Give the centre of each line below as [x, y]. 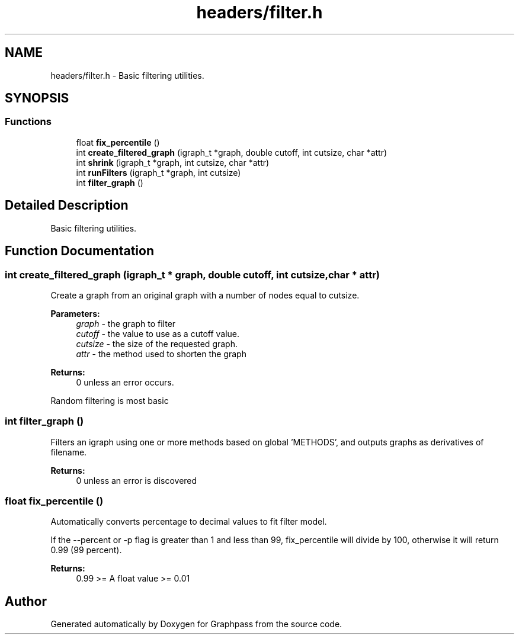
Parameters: [75, 313]
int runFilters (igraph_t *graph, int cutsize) [158, 172]
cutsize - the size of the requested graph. [157, 343]
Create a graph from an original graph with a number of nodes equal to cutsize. [205, 295]
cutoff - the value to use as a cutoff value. [158, 333]
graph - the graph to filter [126, 323]
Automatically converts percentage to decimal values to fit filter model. [189, 522]
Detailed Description [67, 205]
